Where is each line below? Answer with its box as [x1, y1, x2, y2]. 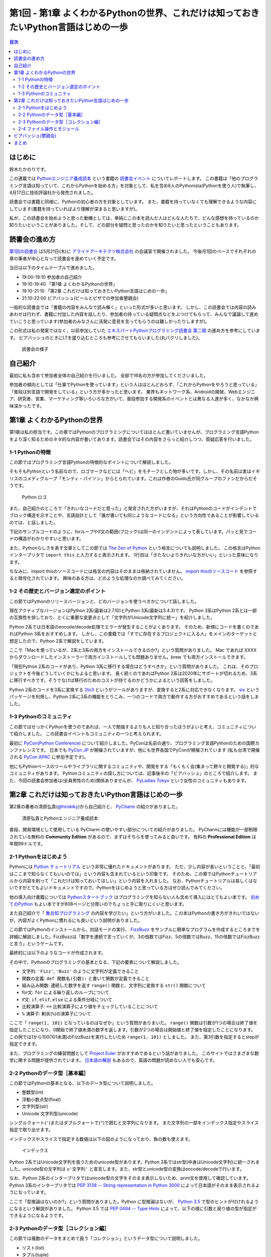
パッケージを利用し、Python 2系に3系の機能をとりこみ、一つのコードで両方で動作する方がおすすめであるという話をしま [9, 694, 259, 700]
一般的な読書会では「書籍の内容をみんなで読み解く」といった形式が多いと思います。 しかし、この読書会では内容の [9, 304, 248, 310]
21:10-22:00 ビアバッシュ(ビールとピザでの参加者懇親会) [22, 295, 139, 301]
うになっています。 [9, 1189, 49, 1195]
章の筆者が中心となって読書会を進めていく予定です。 [9, 255, 119, 261]
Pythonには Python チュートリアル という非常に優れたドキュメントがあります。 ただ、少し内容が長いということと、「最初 [9, 864, 260, 870]
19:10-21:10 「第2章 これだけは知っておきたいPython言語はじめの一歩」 [22, 288, 170, 294]
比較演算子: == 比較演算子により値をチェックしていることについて [22, 1004, 158, 1010]
